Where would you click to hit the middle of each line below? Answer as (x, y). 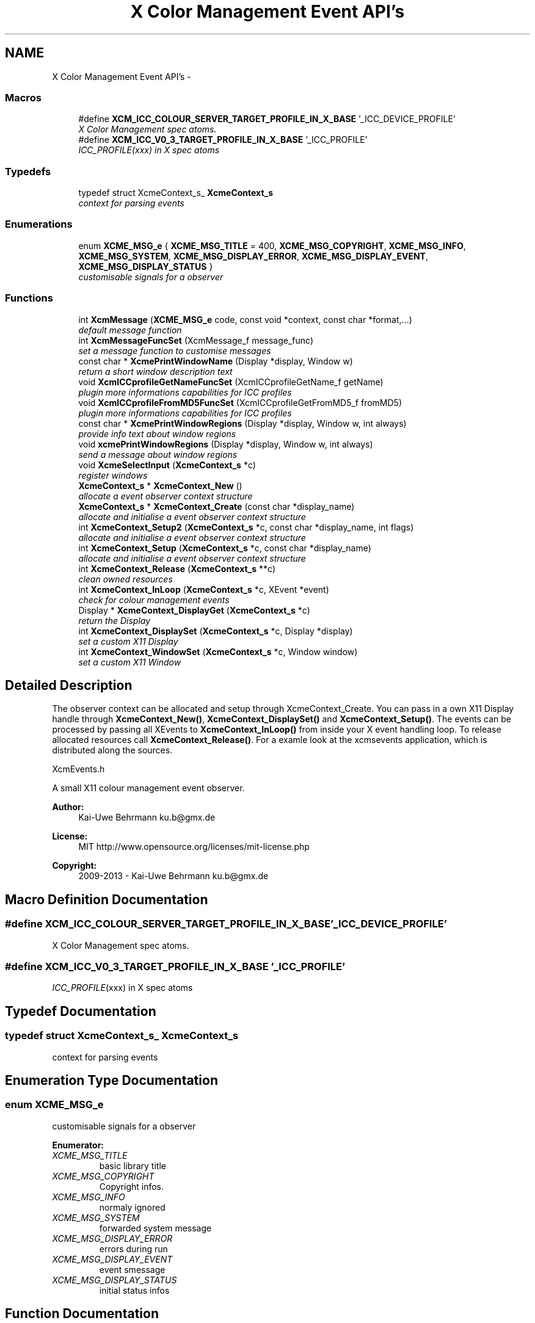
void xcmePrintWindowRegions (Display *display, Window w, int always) (226, 444)
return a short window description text (155, 371)
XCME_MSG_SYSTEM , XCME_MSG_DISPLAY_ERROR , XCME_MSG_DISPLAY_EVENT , (253, 256)
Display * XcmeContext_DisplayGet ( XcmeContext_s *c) (194, 610)
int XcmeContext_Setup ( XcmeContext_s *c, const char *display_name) (225, 548)
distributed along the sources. (112, 750)
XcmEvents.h (78, 769)
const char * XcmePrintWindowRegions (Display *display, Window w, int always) (242, 423)
